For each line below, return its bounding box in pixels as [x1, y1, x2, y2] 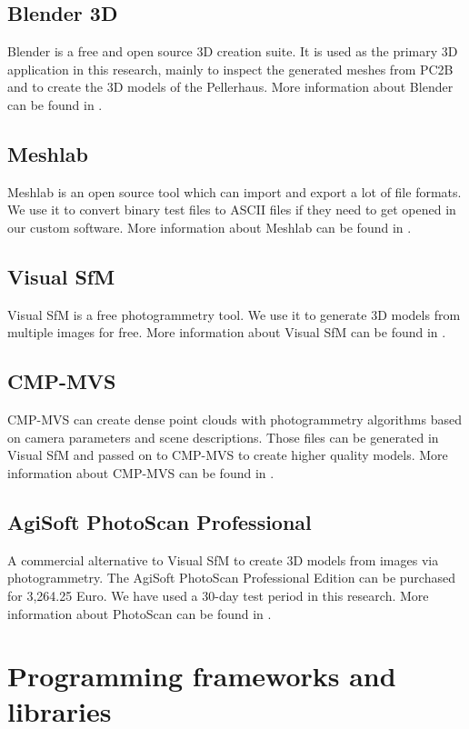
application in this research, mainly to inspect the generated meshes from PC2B [7, 59, 454, 78]
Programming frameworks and [7, 657, 396, 694]
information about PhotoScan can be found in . [7, 604, 272, 623]
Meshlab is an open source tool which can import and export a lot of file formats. [7, 182, 462, 201]
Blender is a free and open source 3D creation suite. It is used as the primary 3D [7, 42, 458, 61]
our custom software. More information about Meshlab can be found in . [7, 217, 412, 236]
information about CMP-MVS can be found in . [7, 463, 274, 482]
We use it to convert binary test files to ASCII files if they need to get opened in [7, 200, 456, 219]
